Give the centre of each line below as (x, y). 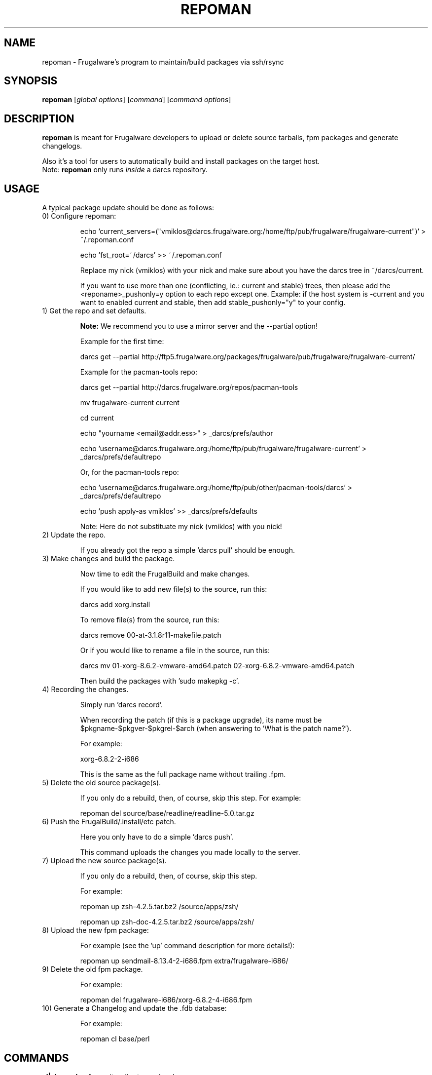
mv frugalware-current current (130, 403)
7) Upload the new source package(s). (104, 861)
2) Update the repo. (74, 535)
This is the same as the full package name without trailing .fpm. (183, 774)
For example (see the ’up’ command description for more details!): (187, 946)
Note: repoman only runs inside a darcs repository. (125, 170)
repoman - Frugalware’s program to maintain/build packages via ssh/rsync (163, 62)
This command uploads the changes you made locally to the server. (190, 852)
